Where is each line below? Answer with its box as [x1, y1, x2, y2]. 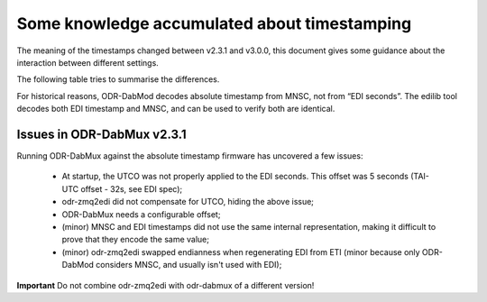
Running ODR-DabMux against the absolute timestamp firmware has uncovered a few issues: [16, 151, 363, 161]
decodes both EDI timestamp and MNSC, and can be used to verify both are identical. [16, 104, 335, 114]
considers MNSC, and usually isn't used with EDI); [96, 260, 282, 270]
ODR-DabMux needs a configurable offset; [61, 208, 221, 220]
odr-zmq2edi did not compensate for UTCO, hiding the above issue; [61, 197, 315, 207]
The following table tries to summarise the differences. [16, 74, 220, 85]
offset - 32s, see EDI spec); [80, 183, 183, 194]
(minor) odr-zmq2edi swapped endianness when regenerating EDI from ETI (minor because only [61, 246, 420, 257]
